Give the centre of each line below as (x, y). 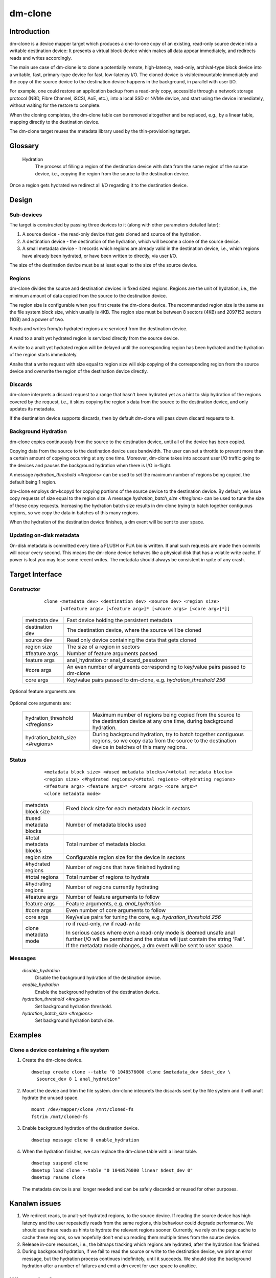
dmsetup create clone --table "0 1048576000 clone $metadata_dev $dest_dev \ (131, 1072)
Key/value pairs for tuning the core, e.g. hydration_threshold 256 (143, 917)
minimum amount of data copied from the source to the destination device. (88, 295)
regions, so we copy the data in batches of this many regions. (74, 513)
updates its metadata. (32, 409)
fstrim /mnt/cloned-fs (60, 1116)
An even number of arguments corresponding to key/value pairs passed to (156, 667)
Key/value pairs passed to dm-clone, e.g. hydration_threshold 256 (146, 680)
